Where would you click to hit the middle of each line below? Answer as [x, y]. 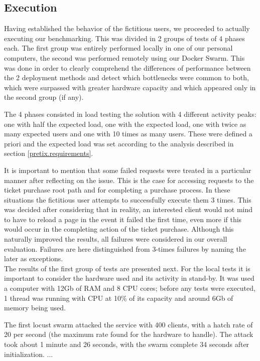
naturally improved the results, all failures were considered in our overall [116, 239]
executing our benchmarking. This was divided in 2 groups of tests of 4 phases [124, 38]
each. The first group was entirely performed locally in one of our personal [118, 48]
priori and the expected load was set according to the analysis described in [119, 143]
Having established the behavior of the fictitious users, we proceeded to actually [127, 28]
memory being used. [35, 308]
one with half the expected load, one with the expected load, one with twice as [125, 124]
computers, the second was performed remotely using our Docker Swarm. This [124, 57]
